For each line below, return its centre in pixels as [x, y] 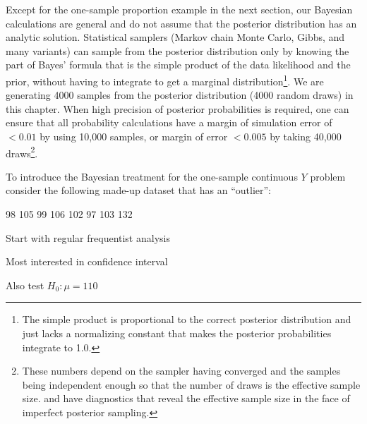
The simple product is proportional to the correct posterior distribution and [187, 319]
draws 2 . [22, 152]
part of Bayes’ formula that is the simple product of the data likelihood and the [178, 65]
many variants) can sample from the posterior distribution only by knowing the [178, 50]
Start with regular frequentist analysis [88, 237]
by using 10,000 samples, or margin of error [134, 136]
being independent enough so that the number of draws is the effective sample [191, 384]
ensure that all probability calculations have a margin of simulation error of [169, 122]
